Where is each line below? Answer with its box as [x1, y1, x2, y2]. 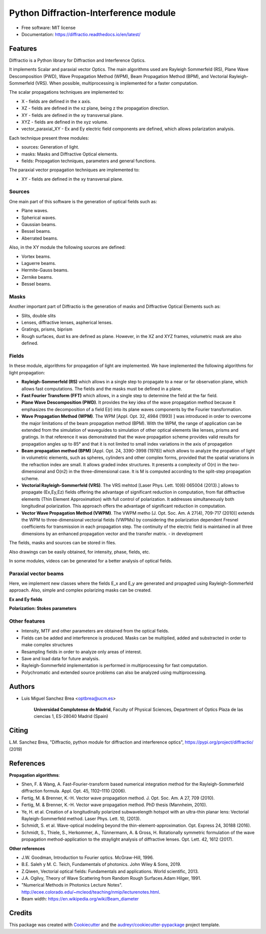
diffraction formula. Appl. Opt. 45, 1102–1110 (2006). [21, 788, 127, 794]
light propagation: [9, 370, 45, 375]
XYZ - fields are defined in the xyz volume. [21, 119, 108, 125]
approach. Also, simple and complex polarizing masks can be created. [9, 587, 152, 593]
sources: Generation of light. [21, 144, 80, 150]
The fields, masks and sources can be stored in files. [9, 540, 117, 546]
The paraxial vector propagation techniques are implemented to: [9, 167, 140, 173]
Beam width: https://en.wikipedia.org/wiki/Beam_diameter [21, 896, 139, 902]
